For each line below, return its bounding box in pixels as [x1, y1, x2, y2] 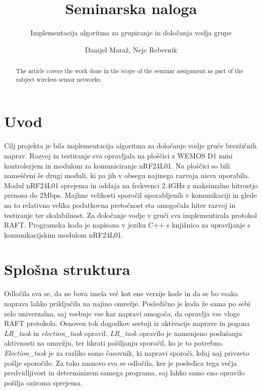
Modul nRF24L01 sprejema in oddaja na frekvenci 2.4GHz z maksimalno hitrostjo [4, 180, 258, 190]
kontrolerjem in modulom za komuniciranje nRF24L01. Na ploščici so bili [4, 160, 230, 171]
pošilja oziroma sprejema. [4, 377, 83, 387]
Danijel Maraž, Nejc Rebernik [85, 44, 177, 54]
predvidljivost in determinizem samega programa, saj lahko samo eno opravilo [4, 367, 245, 378]
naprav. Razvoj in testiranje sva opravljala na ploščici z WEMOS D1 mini [4, 150, 233, 160]
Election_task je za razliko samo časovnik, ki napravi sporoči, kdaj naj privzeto [4, 347, 249, 358]
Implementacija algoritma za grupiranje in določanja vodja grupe [30, 27, 232, 38]
